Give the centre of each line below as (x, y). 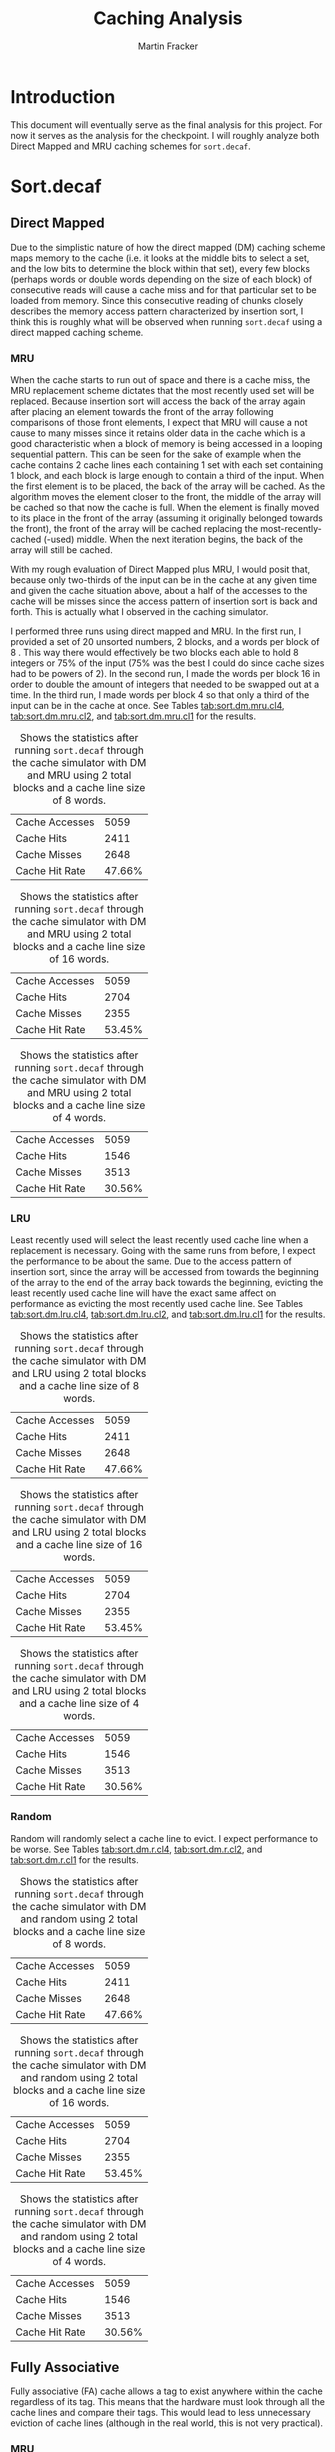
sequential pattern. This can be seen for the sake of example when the (156, 454)
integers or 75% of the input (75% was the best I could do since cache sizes (167, 663)
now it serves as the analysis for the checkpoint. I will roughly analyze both (165, 135)
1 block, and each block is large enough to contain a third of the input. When (167, 475)
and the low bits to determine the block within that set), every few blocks (160, 268)
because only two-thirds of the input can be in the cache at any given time (164, 579)
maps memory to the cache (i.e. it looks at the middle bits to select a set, (160, 258)
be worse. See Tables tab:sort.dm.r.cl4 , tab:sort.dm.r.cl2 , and (136, 1849)
